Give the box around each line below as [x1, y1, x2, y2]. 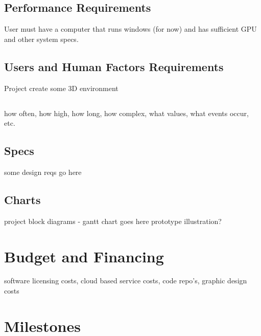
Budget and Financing [4, 245, 164, 266]
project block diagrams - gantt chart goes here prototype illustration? [4, 215, 222, 226]
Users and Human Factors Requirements [4, 58, 224, 74]
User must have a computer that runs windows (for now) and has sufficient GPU [4, 24, 257, 34]
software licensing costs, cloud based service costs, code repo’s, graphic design [4, 275, 247, 286]
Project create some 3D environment [4, 82, 118, 93]
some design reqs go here [4, 166, 82, 177]
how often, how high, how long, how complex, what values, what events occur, [4, 107, 249, 118]
